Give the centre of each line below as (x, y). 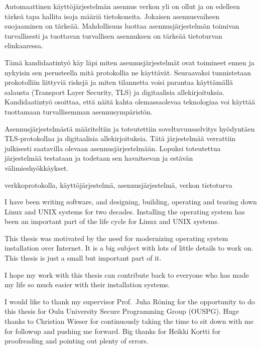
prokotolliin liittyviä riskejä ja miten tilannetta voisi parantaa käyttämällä (119, 82)
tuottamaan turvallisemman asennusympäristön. (79, 111)
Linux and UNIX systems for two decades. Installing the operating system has (125, 211)
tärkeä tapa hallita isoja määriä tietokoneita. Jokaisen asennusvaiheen (112, 16)
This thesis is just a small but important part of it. (83, 258)
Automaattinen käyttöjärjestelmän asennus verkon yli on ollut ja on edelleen (122, 6)
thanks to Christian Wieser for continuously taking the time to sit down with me (129, 321)
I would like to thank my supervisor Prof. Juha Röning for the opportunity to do (130, 301)
